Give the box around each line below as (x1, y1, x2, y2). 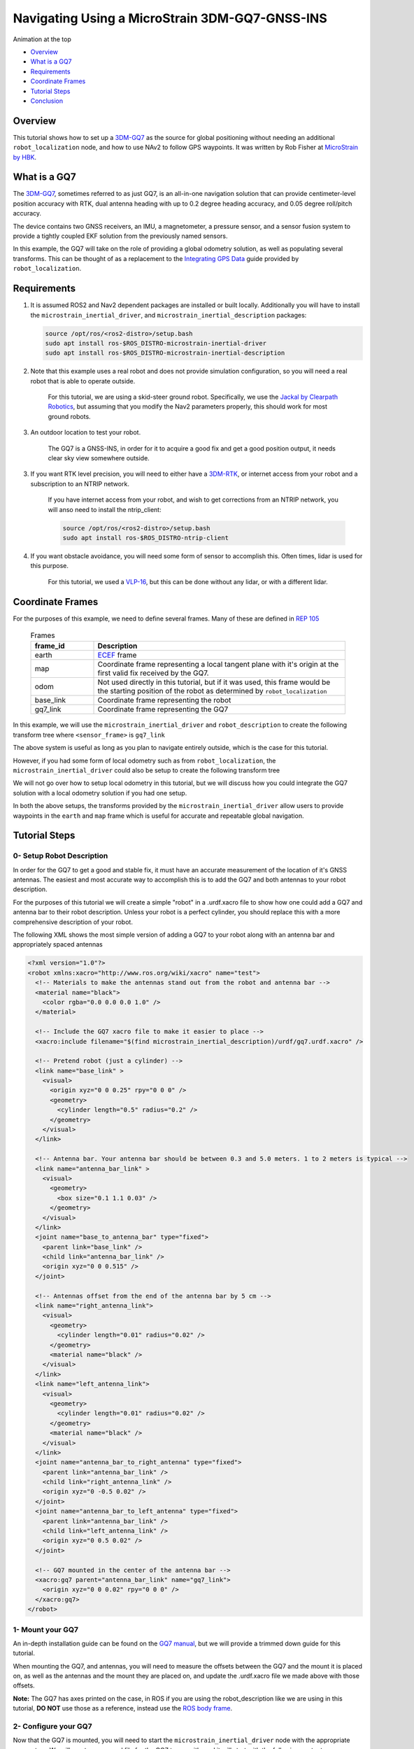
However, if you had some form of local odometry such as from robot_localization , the (13, 756, 276, 765)
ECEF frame (97, 651, 137, 660)
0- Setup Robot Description (13, 851, 108, 861)
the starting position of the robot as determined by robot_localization (97, 686, 327, 696)
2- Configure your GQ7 (13, 1722, 92, 1731)
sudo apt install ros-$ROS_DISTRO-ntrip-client (62, 534, 229, 541)
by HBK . (13, 153, 37, 161)
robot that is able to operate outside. (30, 376, 136, 385)
